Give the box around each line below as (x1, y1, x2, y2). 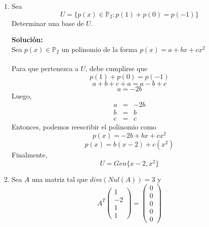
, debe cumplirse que (85, 63, 148, 73)
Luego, (11, 90, 32, 101)
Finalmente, (11, 149, 48, 159)
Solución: (11, 34, 43, 45)
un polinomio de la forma (61, 44, 138, 54)
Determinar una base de (11, 18, 84, 28)
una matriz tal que (31, 174, 88, 184)
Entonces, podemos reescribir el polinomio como (11, 122, 157, 132)
